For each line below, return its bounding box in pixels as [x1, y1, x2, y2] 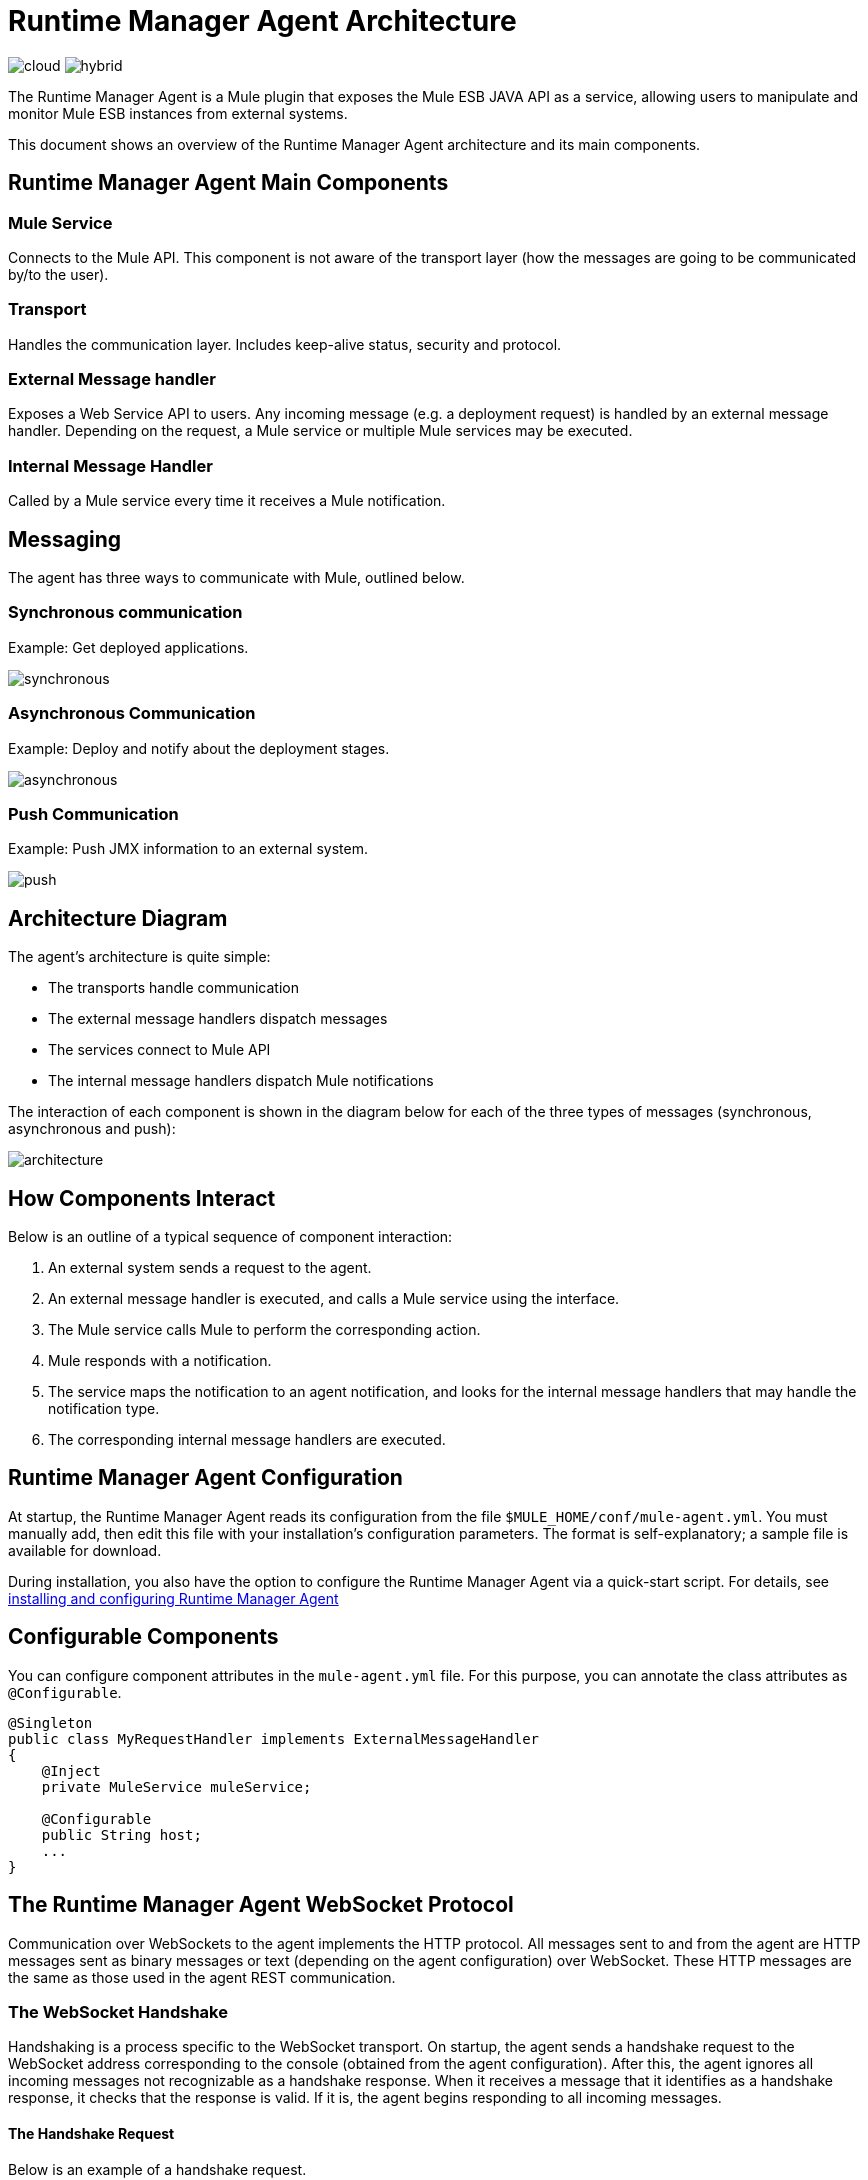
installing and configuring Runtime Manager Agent [8, 1589, 339, 1607]
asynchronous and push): [8, 1120, 176, 1138]
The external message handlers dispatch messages [48, 1010, 388, 1028]
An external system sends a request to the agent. [48, 1259, 372, 1276]
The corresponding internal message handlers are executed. [48, 1431, 446, 1448]
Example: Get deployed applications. [8, 638, 249, 656]
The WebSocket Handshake [8, 2001, 228, 2022]
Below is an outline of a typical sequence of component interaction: [8, 1228, 453, 1245]
